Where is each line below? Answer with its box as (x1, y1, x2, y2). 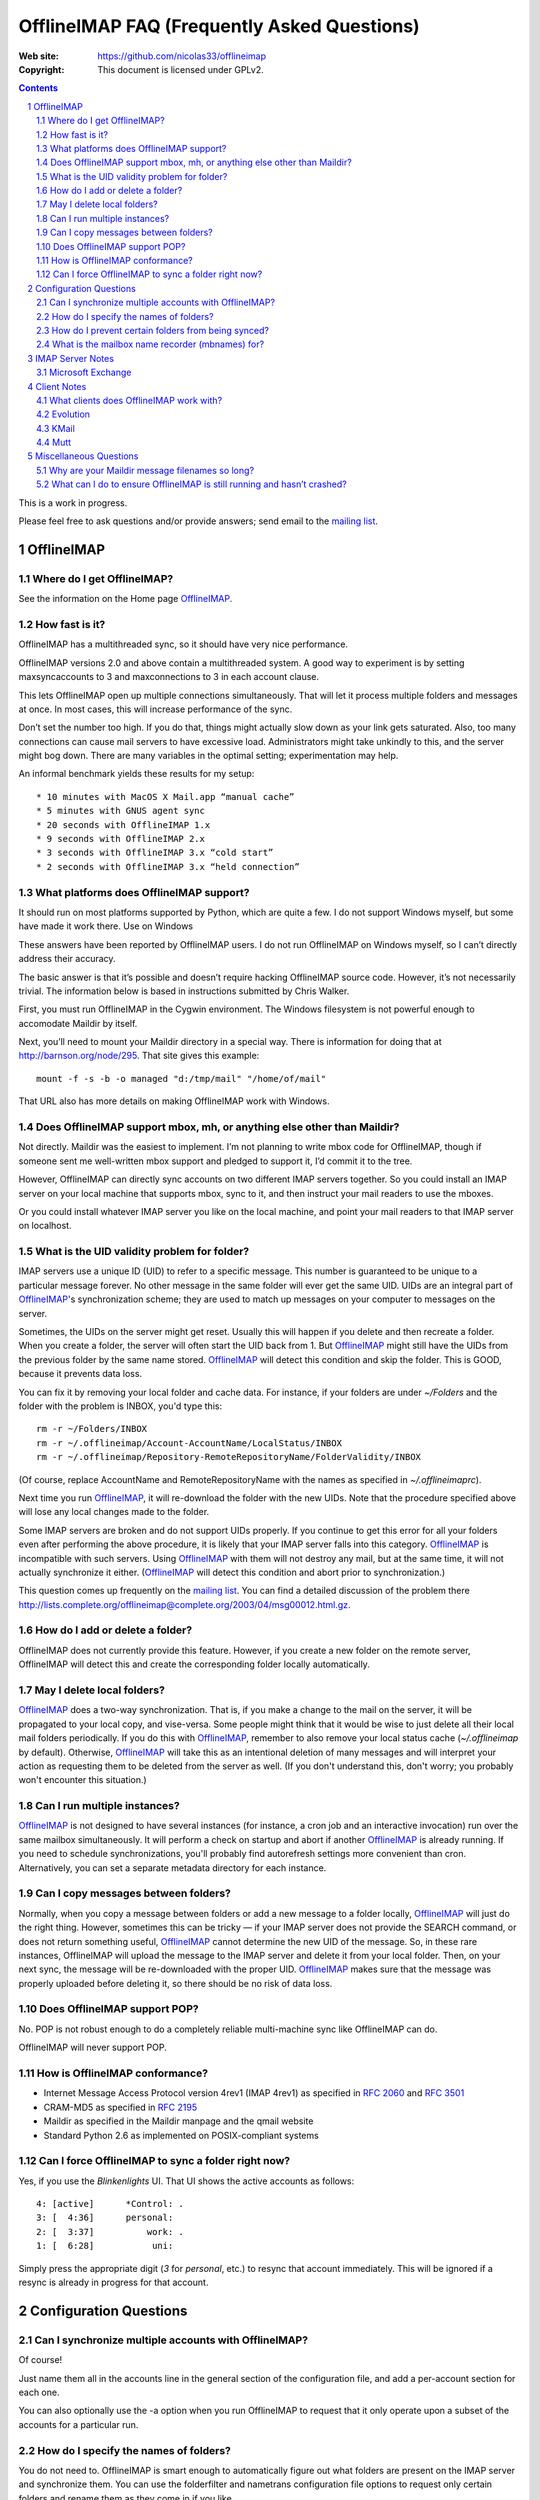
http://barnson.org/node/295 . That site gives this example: (18, 1050, 260, 1062)
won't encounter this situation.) (18, 1774, 147, 1786)
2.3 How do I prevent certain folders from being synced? (36, 324, 270, 336)
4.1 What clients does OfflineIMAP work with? (36, 394, 223, 406)
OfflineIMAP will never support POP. (18, 2041, 167, 2054)
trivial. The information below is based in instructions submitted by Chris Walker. (18, 985, 350, 997)
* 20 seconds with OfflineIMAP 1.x (36, 819, 211, 830)
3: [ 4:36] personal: (36, 2212, 174, 2224)
